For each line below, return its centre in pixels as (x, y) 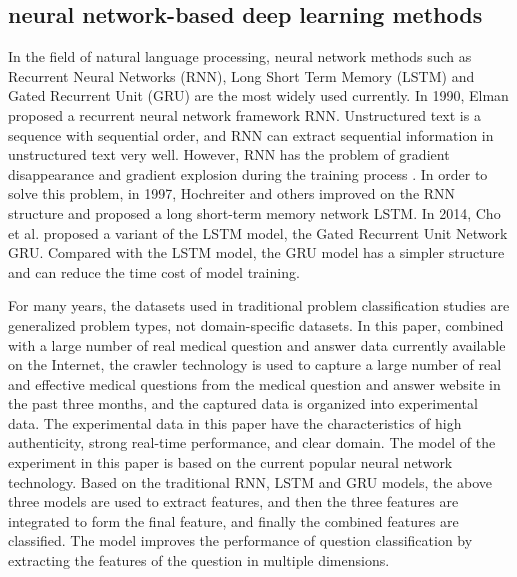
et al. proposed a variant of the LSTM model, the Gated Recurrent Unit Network (258, 232)
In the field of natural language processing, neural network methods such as (240, 56)
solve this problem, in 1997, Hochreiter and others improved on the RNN (232, 193)
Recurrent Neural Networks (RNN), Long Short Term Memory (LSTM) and (241, 75)
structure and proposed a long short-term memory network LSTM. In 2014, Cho (254, 212)
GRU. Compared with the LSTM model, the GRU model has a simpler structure (256, 252)
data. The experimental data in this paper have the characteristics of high (235, 422)
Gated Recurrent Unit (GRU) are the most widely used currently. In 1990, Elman (258, 95)
